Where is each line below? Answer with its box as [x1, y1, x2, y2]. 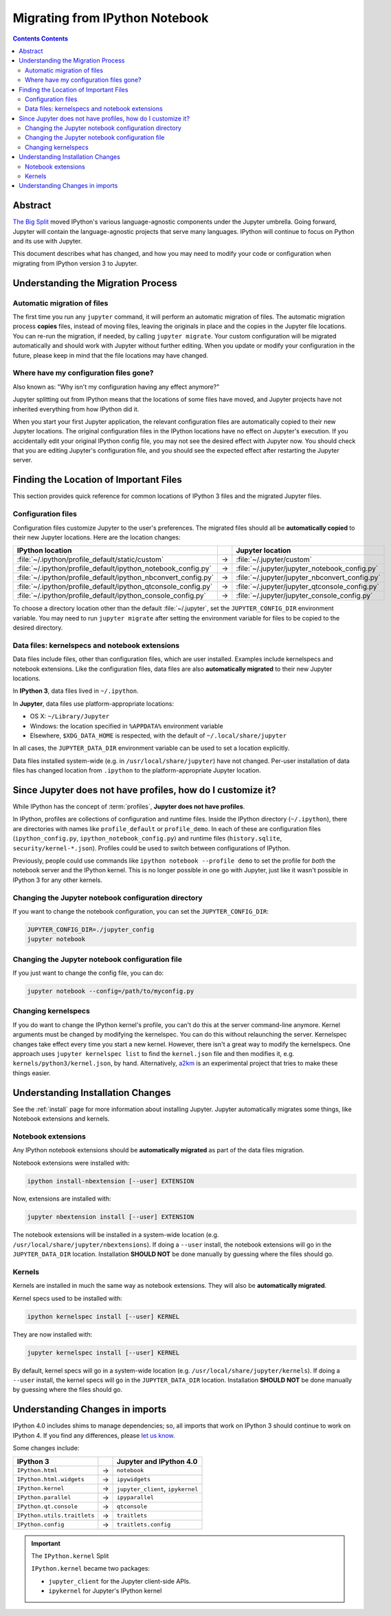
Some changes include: [12, 1444, 80, 1452]
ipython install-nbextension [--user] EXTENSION [27, 1177, 194, 1185]
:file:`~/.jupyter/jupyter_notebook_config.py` [236, 564, 379, 574]
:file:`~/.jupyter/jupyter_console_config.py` [236, 591, 373, 601]
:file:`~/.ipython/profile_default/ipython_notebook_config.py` [16, 564, 212, 574]
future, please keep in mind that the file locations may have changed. [12, 351, 209, 359]
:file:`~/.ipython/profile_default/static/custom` [16, 554, 164, 564]
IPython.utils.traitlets [16, 1512, 95, 1520]
